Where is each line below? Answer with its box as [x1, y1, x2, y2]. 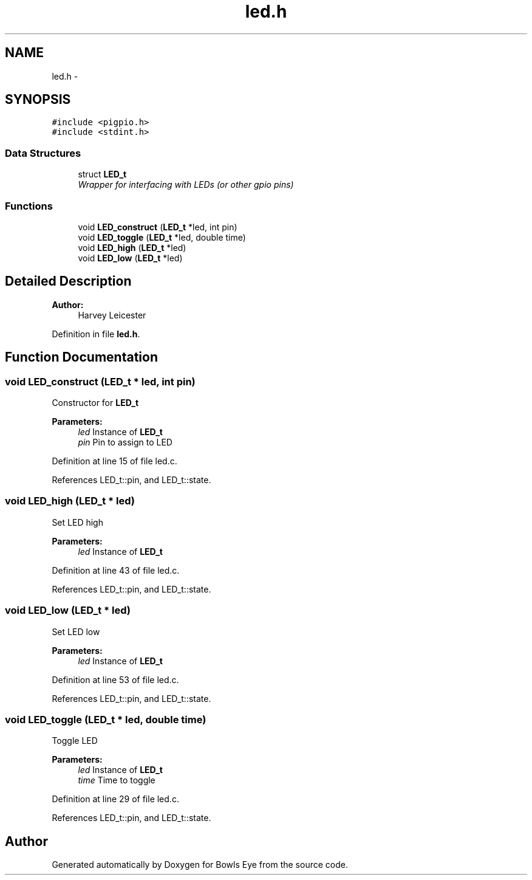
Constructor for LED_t [52, 397, 139, 408]
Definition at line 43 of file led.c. [52, 565, 180, 576]
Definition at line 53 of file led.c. [52, 674, 179, 685]
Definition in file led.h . [52, 328, 140, 339]
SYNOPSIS [5, 92, 71, 108]
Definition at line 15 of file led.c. [52, 456, 177, 466]
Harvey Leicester [78, 309, 146, 320]
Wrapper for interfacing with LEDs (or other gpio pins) [78, 179, 294, 190]
